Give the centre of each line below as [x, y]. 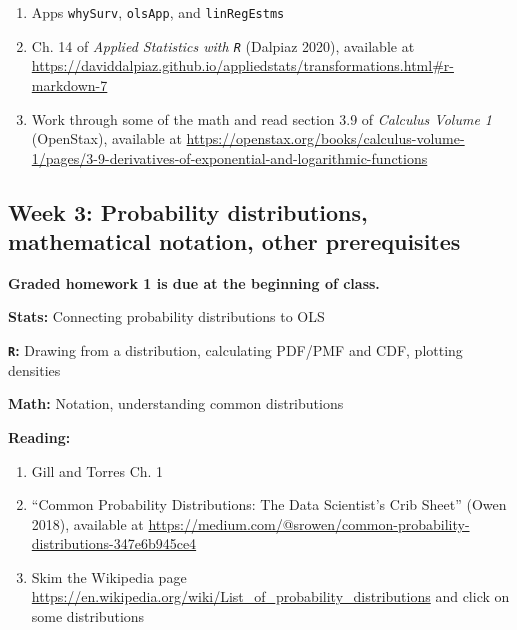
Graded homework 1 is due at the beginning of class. [194, 282]
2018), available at [87, 523]
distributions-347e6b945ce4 [114, 543]
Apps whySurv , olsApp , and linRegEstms [158, 12]
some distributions [88, 616]
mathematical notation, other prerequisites [234, 241]
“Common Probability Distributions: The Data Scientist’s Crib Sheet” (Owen [269, 504]
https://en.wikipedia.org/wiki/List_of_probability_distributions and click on [270, 596]
